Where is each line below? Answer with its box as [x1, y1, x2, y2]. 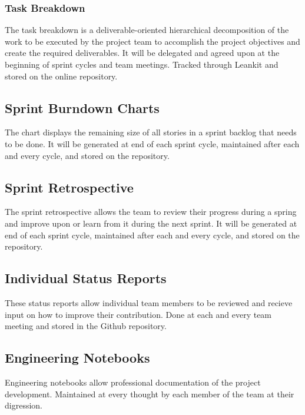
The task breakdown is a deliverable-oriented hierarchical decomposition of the [5, 24, 289, 36]
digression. [5, 399, 42, 411]
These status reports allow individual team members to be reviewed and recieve [5, 296, 293, 308]
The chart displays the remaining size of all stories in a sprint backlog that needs [5, 126, 297, 138]
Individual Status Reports [5, 269, 167, 287]
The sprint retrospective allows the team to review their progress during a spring [5, 205, 297, 218]
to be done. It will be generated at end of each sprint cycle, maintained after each [5, 137, 300, 150]
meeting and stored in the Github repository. [5, 320, 167, 332]
